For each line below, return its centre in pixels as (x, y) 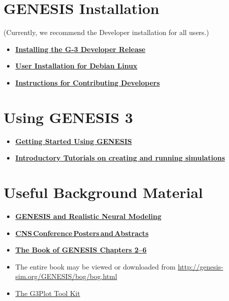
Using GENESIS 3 (68, 117)
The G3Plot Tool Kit (48, 293)
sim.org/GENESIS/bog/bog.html (66, 276)
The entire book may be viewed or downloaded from (95, 266)
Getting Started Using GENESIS (73, 141)
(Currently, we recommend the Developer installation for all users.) (106, 32)
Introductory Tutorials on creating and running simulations (120, 158)
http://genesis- (200, 266)
